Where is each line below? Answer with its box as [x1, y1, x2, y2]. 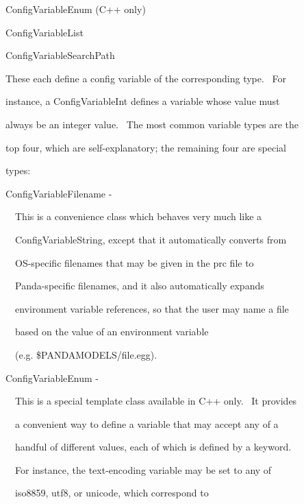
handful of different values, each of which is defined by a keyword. [14, 440, 292, 454]
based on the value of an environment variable [14, 324, 209, 339]
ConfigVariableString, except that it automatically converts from [14, 232, 287, 246]
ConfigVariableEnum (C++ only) [5, 2, 146, 16]
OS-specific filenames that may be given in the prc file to [14, 255, 254, 269]
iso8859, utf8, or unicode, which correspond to [14, 485, 209, 500]
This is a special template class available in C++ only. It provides [14, 394, 297, 408]
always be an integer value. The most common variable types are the [5, 117, 299, 131]
